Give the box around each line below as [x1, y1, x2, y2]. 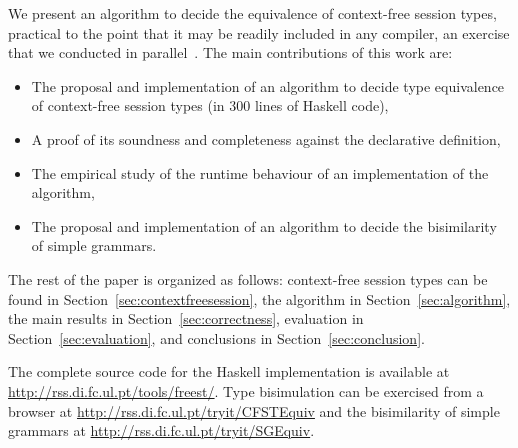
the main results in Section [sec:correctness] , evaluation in [8, 308, 364, 329]
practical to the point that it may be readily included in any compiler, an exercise [8, 22, 510, 43]
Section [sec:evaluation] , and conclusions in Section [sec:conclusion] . [8, 327, 425, 348]
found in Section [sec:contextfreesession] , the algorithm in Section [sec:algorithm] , [8, 288, 511, 309]
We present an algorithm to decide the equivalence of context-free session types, [8, 3, 497, 23]
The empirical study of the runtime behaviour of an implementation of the [31, 162, 489, 183]
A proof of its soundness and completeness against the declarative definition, [31, 128, 501, 149]
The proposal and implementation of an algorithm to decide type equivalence [31, 75, 505, 96]
